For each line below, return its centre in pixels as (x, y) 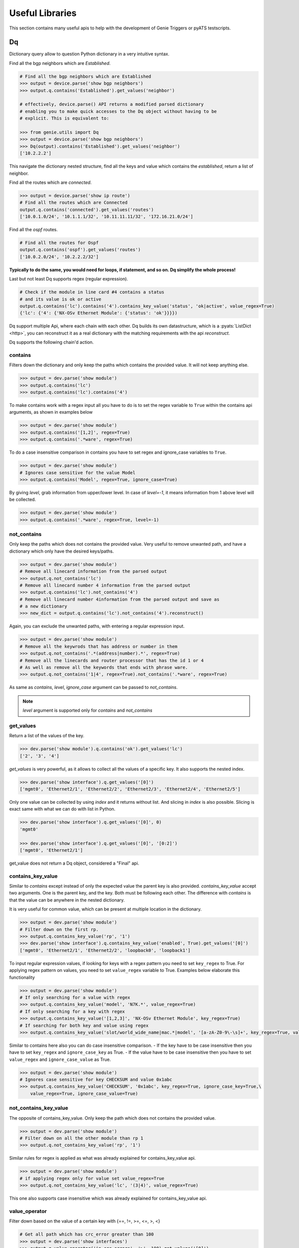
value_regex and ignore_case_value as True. (60, 1059)
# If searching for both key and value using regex (84, 1025)
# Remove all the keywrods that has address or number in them (99, 646)
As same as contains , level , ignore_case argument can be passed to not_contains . (93, 687)
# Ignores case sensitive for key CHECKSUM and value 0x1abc (96, 1080)
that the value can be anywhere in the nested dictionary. (67, 900)
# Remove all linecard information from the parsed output (93, 571)
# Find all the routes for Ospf (59, 243)
